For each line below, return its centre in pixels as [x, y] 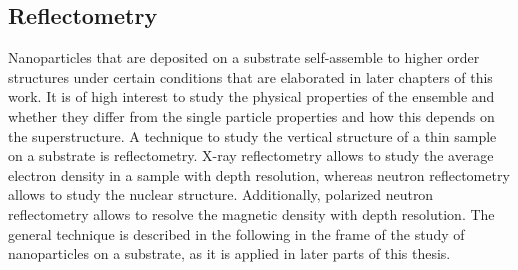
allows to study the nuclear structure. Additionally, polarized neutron [221, 194]
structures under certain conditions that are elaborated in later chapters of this [250, 76]
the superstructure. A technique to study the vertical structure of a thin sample [252, 135]
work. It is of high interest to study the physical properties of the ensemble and [251, 96]
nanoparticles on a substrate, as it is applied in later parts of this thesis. [229, 253]
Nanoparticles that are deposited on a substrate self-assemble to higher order [244, 57]
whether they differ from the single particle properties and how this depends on [251, 115]
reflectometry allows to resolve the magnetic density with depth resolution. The [251, 213]
